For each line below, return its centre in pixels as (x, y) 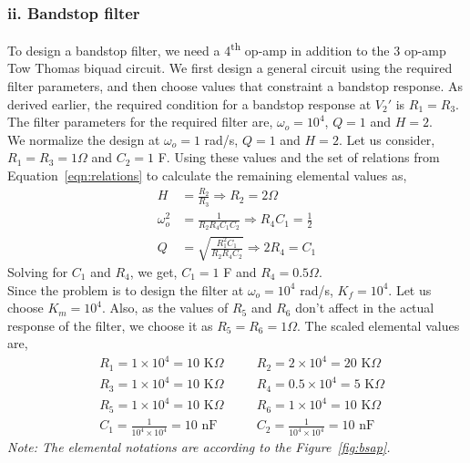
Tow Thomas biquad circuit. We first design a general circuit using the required (230, 68)
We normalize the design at (84, 139)
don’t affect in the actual (365, 308)
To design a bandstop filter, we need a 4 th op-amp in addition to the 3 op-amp (227, 49)
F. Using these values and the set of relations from (299, 157)
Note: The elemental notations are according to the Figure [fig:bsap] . (199, 447)
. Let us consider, (387, 139)
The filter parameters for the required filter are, (140, 122)
